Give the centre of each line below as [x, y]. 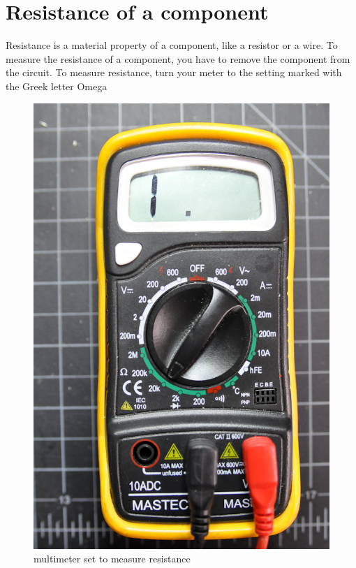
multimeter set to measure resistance [112, 559]
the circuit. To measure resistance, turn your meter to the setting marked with [174, 72]
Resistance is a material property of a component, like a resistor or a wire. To [172, 45]
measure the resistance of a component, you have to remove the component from [178, 58]
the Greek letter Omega [57, 86]
